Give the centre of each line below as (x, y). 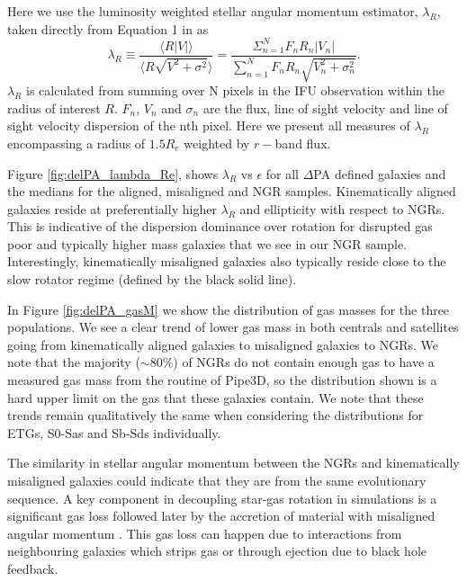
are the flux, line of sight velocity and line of (325, 107)
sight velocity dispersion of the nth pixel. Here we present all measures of (209, 125)
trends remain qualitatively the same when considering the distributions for (216, 415)
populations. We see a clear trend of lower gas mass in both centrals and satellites (233, 327)
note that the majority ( (74, 362)
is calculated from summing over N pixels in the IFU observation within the (235, 90)
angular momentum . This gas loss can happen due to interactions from (205, 533)
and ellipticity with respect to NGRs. (342, 208)
